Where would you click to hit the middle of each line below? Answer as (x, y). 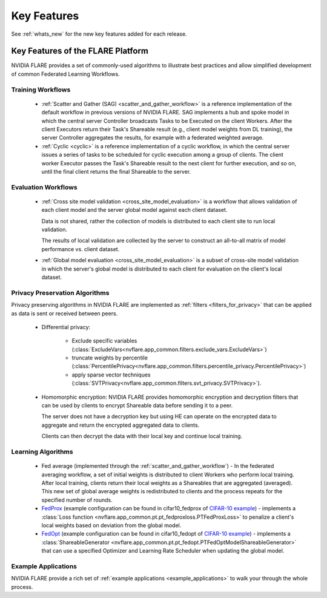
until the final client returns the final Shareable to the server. (116, 171)
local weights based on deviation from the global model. (111, 525)
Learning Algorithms (42, 452)
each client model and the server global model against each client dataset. (134, 210)
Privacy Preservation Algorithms (60, 292)
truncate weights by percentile (110, 358)
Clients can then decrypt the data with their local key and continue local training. (142, 436)
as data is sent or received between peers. (64, 313)
